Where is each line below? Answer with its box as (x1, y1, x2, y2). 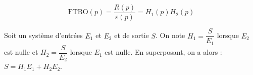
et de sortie (114, 30, 149, 41)
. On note (156, 30, 185, 41)
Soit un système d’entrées (4, 30, 83, 41)
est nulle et (4, 47, 38, 57)
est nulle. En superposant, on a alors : (105, 47, 222, 57)
